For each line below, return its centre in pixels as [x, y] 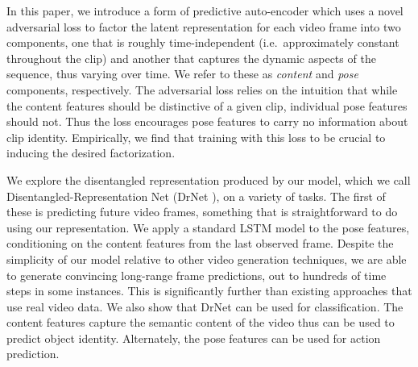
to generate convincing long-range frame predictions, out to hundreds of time [197, 275]
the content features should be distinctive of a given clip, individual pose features [207, 105]
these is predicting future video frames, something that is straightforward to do [202, 212]
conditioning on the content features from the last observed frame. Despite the [200, 243]
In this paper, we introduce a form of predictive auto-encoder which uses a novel [205, 10]
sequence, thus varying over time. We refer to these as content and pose [182, 74]
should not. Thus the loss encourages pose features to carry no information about [207, 121]
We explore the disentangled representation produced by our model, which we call [209, 179]
